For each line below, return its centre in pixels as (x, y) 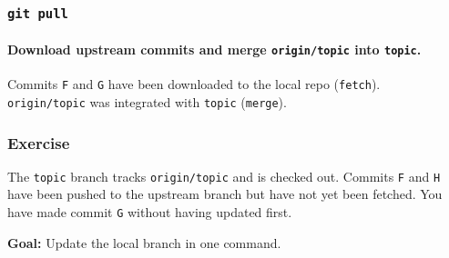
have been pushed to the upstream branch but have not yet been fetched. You (225, 194)
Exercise (39, 142)
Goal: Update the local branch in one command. (144, 242)
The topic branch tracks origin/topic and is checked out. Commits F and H (224, 176)
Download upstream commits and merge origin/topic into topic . (214, 49)
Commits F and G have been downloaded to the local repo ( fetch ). (194, 84)
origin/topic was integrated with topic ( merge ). (147, 101)
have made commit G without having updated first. (150, 212)
